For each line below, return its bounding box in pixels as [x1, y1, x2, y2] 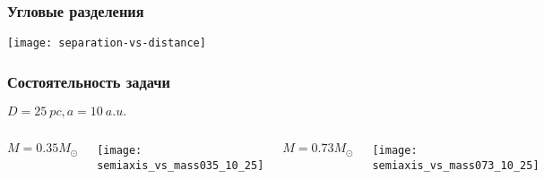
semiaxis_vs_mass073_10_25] [372, 158, 540, 172]
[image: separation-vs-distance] [7, 37, 206, 50]
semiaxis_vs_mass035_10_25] [97, 158, 264, 172]
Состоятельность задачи [7, 70, 170, 92]
